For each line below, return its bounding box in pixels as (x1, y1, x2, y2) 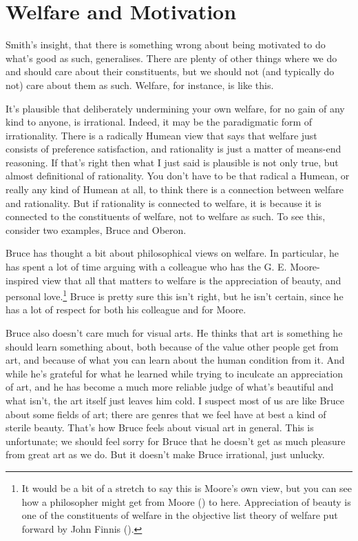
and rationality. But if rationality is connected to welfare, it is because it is (6, 195, 322, 210)
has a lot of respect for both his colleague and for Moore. (6, 302, 246, 317)
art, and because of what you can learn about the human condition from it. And (6, 353, 345, 367)
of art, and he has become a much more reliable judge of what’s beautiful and (6, 380, 334, 394)
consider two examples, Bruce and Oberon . (6, 222, 187, 237)
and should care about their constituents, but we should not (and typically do (6, 64, 335, 79)
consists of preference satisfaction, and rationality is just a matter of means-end (6, 141, 341, 156)
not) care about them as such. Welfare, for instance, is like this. (6, 77, 274, 92)
